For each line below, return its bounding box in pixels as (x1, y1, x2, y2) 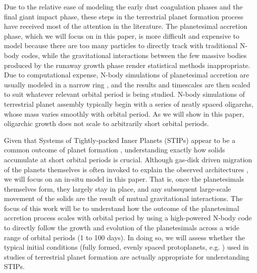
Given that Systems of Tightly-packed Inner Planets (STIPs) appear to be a (4, 135, 236, 145)
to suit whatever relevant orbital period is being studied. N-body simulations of (4, 89, 245, 99)
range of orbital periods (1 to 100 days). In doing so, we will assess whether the (4, 232, 245, 242)
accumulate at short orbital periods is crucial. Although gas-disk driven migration (4, 154, 253, 164)
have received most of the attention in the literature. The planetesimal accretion (4, 21, 248, 31)
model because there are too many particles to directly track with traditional (4, 40, 238, 51)
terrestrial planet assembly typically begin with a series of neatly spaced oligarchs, (4, 98, 254, 109)
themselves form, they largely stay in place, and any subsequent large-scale (4, 183, 231, 194)
